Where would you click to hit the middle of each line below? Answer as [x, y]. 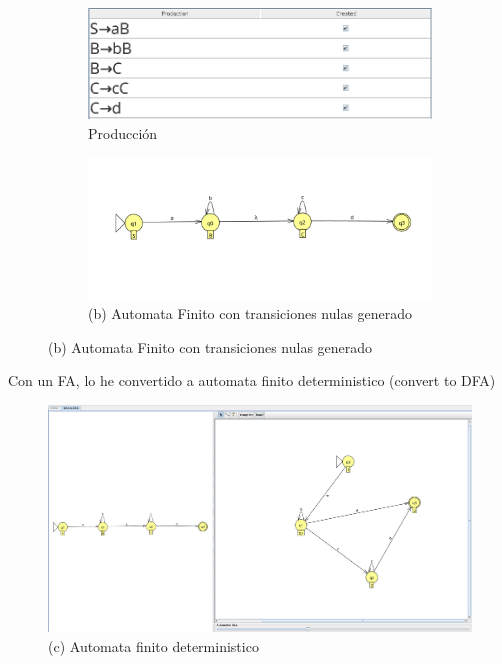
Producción [123, 132]
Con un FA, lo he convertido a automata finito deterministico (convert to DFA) [252, 380]
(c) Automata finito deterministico [153, 646]
